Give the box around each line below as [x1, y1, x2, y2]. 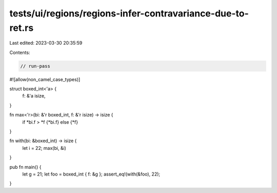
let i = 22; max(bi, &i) [22, 145, 67, 151]
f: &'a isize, [22, 93, 46, 99]
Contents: [9, 49, 30, 55]
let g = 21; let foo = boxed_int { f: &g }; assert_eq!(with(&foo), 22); [22, 171, 161, 177]
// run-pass [20, 63, 51, 69]
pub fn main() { [9, 164, 42, 170]
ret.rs [9, 22, 34, 33]
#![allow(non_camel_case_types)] [9, 76, 81, 82]
